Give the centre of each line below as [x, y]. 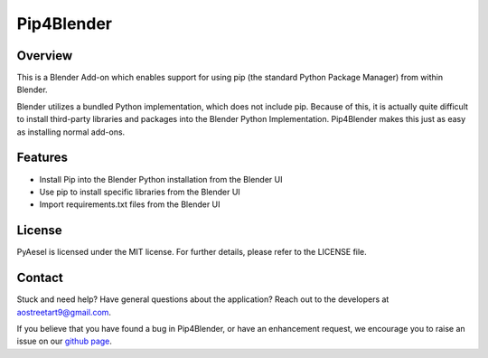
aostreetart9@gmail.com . [64, 312]
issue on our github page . [65, 341]
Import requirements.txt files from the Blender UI [130, 204]
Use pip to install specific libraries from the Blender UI [140, 192]
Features [42, 158]
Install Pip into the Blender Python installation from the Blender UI [161, 179]
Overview [45, 56]
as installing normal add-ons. [71, 132]
